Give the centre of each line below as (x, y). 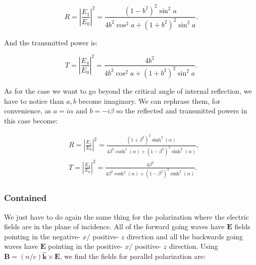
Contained (25, 198)
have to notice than (34, 101)
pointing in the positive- (85, 246)
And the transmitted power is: (51, 42)
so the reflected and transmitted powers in (182, 111)
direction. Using (193, 246)
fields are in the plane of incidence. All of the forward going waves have (114, 226)
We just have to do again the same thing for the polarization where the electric (126, 216)
